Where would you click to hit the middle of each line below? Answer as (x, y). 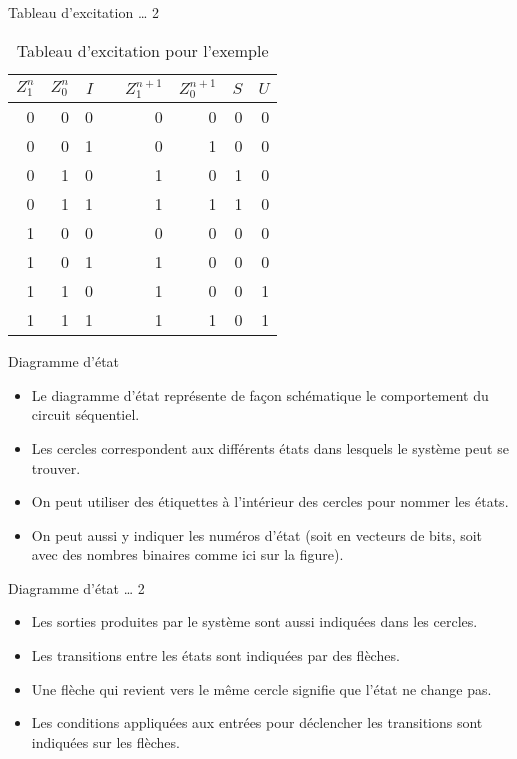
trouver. (56, 467)
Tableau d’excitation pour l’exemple (142, 50)
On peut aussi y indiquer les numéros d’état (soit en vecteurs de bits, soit (257, 534)
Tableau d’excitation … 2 (83, 12)
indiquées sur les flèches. (105, 741)
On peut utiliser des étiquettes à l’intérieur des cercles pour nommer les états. (270, 501)
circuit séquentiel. (85, 414)
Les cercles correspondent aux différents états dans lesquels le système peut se (270, 447)
